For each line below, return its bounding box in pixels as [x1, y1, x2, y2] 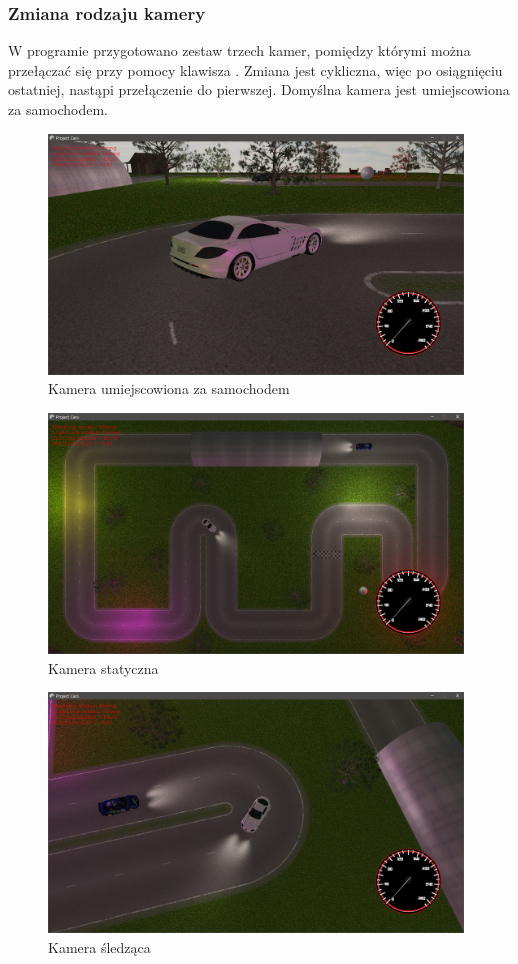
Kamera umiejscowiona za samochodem [48, 378, 290, 399]
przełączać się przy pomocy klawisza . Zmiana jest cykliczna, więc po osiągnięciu [8, 59, 503, 80]
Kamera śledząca [48, 937, 151, 958]
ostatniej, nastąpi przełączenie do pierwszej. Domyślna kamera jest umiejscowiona [8, 79, 510, 100]
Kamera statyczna [48, 657, 159, 678]
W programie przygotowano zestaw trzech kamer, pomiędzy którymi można [8, 40, 471, 61]
